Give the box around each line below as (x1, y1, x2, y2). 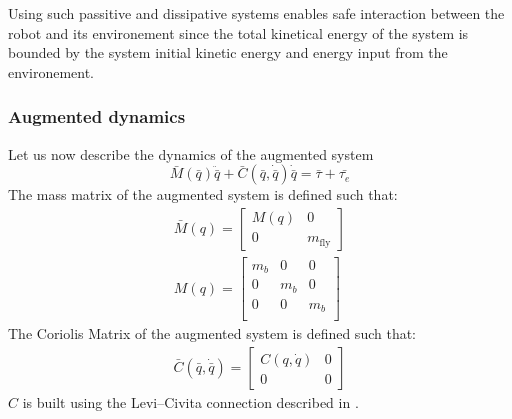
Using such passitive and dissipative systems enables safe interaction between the (8, 3, 505, 23)
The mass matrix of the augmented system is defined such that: (8, 184, 398, 205)
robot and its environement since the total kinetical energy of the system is (8, 22, 469, 43)
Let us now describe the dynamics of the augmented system (8, 143, 374, 164)
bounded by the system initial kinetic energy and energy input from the (8, 42, 448, 63)
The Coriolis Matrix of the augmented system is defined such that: (8, 323, 417, 344)
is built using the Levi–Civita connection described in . (22, 391, 359, 412)
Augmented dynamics (8, 104, 186, 129)
